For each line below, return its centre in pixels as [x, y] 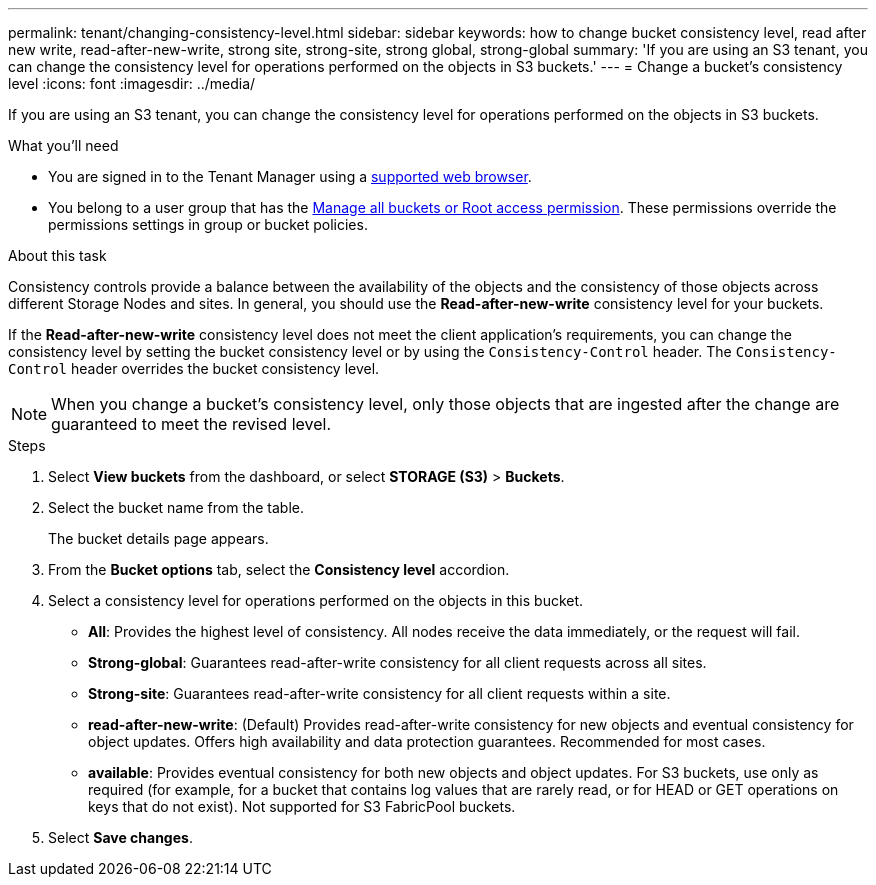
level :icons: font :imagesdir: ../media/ [132, 83]
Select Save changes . [120, 837]
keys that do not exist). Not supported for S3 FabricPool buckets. [302, 806]
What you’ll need [63, 145]
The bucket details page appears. [158, 538]
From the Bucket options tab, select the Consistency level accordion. [279, 569]
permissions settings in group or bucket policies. [208, 224]
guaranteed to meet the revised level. [191, 424]
